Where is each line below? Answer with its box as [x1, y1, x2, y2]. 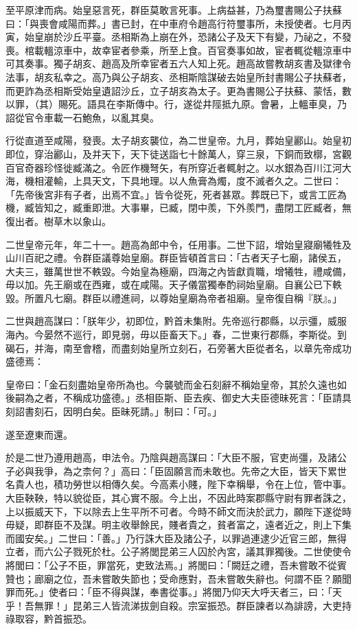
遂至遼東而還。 [5, 427, 73, 441]
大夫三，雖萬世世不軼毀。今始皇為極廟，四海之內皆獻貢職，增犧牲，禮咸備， [5, 264, 352, 278]
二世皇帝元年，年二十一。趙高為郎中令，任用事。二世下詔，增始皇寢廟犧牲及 [5, 237, 352, 251]
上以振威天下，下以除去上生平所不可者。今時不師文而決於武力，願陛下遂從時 [5, 504, 352, 518]
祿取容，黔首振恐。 [5, 611, 92, 626]
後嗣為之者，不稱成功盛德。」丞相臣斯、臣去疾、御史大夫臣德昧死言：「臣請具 [5, 390, 352, 405]
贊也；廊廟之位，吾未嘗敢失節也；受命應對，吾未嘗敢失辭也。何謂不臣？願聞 [5, 571, 352, 585]
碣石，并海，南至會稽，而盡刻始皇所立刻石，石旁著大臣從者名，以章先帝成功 [5, 340, 352, 355]
